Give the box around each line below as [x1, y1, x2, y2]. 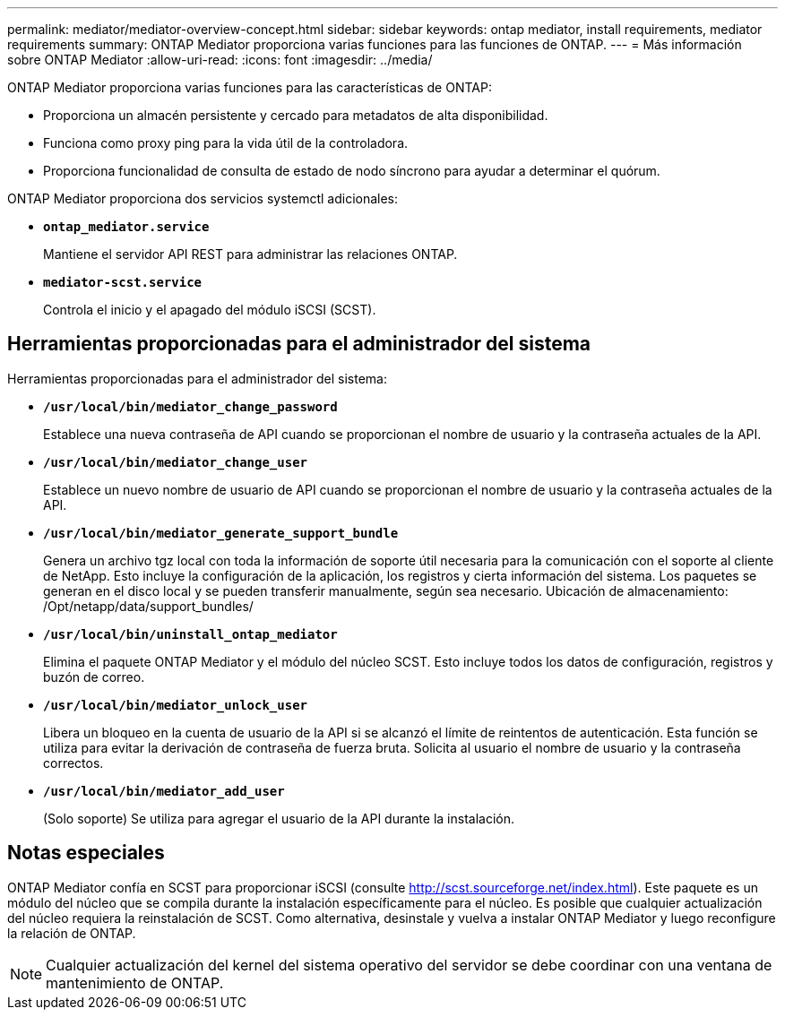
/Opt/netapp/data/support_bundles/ [43, 598, 254, 614]
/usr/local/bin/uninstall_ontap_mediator [43, 626, 338, 642]
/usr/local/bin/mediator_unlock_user [43, 697, 308, 712]
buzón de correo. [43, 668, 145, 685]
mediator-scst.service [43, 275, 203, 289]
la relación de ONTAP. [7, 925, 136, 941]
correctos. [43, 754, 104, 771]
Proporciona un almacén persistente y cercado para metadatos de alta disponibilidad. [43, 108, 548, 123]
